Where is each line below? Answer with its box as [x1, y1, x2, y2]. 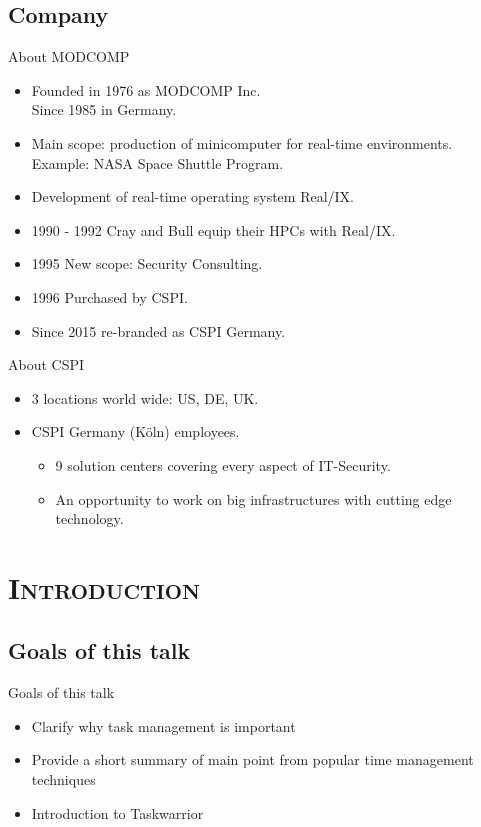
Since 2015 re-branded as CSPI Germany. [31, 320, 286, 341]
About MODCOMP [8, 46, 130, 67]
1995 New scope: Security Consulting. [31, 253, 263, 274]
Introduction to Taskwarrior [31, 802, 204, 823]
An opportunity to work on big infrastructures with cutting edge [55, 488, 452, 509]
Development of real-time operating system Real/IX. [31, 186, 354, 207]
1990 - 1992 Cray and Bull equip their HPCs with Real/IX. [31, 219, 396, 240]
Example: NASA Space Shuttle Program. [31, 152, 284, 173]
